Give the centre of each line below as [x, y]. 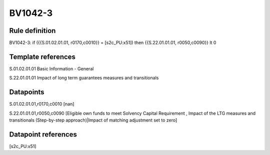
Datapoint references [43, 134]
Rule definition [32, 31]
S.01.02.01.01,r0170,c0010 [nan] [42, 104]
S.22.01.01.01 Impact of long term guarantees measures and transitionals [84, 78]
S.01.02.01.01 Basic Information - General [51, 69]
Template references [42, 57]
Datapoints [27, 92]
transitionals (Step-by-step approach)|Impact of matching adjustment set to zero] [93, 120]
